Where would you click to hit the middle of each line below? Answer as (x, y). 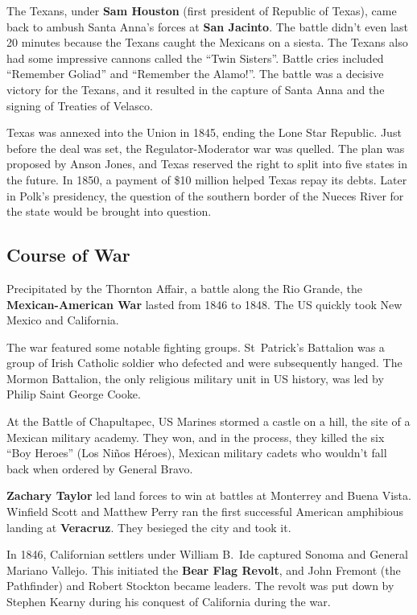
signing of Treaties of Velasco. (80, 105)
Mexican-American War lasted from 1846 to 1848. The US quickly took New (204, 304)
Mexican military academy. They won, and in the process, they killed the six (196, 437)
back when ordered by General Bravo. (100, 468)
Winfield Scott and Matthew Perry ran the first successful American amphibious (205, 512)
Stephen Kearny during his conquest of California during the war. (169, 602)
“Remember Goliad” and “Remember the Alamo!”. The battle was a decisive (195, 74)
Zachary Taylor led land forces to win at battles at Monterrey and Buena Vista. (209, 495)
